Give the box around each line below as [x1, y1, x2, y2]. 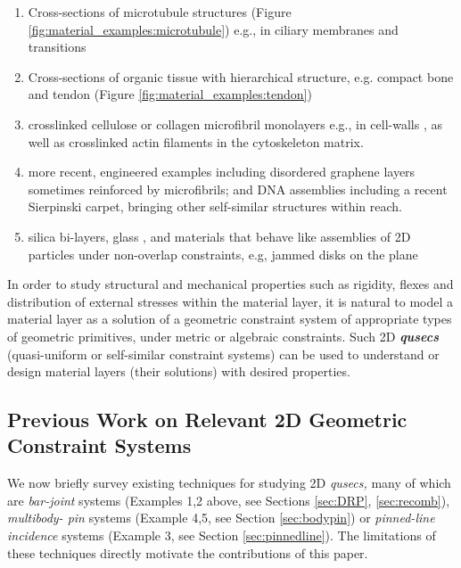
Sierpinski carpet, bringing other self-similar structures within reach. [28, 197, 402, 216]
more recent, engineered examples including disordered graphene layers [28, 162, 416, 181]
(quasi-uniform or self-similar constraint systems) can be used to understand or [7, 344, 440, 363]
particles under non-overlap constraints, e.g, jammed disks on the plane [28, 244, 418, 263]
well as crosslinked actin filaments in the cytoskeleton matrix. [28, 132, 364, 151]
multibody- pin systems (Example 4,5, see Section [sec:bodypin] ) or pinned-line [7, 508, 435, 527]
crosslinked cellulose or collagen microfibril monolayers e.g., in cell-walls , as [28, 114, 442, 133]
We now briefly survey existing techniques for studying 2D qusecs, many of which [7, 473, 451, 492]
